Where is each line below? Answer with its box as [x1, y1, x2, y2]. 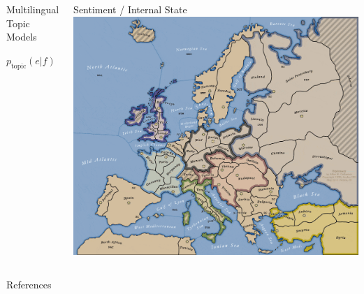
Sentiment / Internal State [73, 2, 187, 16]
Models [6, 29, 37, 44]
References [6, 277, 52, 291]
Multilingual [6, 2, 59, 16]
